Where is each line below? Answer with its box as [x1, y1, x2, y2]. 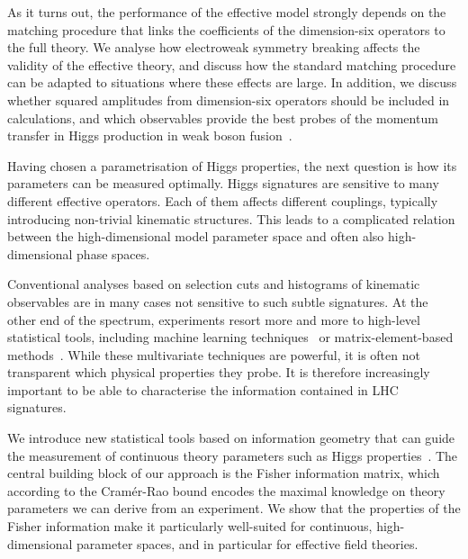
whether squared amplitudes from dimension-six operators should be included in [7, 90, 450, 109]
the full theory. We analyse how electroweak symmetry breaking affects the [7, 38, 420, 57]
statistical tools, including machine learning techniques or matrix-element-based [7, 328, 454, 347]
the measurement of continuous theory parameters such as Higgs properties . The [7, 446, 458, 464]
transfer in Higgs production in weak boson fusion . [7, 126, 292, 145]
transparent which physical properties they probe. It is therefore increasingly [7, 363, 430, 382]
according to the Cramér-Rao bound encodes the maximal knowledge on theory [7, 481, 445, 500]
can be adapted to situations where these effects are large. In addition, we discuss [7, 73, 457, 92]
